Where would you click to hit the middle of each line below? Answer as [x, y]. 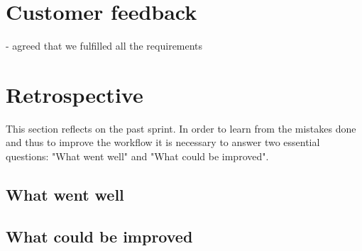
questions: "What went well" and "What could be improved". [137, 156]
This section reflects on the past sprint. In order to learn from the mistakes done [181, 128]
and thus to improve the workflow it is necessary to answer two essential [163, 142]
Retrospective [75, 94]
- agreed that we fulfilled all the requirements [104, 46]
